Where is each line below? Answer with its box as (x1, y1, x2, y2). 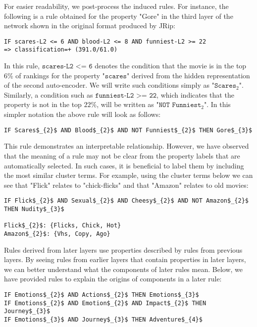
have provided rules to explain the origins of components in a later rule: (4, 273, 222, 284)
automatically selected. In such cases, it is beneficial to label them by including (4, 160, 244, 170)
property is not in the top (4, 99, 82, 109)
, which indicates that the (156, 89, 234, 100)
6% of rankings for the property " (4, 70, 105, 80)
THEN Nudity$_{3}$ (4, 205, 64, 213)
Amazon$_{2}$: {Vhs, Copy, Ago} (4, 230, 110, 237)
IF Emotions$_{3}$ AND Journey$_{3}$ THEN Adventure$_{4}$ (4, 316, 203, 323)
